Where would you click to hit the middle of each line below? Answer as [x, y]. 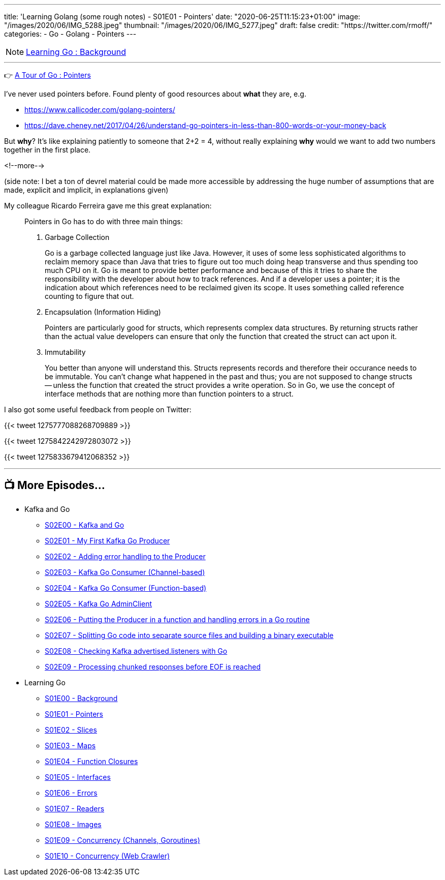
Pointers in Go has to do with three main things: [104, 221]
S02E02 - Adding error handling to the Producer [125, 556]
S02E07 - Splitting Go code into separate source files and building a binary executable [189, 635]
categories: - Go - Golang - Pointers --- [70, 34]
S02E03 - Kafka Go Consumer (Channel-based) [125, 572]
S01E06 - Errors [71, 793]
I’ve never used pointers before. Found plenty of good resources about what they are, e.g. [155, 94]
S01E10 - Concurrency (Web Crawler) [107, 856]
